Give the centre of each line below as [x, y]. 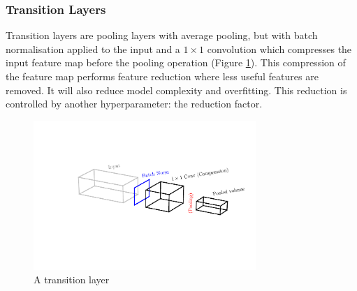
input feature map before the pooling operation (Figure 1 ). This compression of [176, 62]
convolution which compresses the [279, 48]
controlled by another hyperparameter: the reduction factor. [134, 104]
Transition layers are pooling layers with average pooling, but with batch [162, 35]
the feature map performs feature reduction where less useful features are [162, 76]
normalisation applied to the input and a [93, 48]
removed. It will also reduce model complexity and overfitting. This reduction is [176, 90]
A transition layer [72, 279]
